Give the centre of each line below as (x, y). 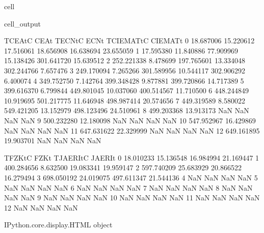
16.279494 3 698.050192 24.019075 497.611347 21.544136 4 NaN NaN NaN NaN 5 (131, 177)
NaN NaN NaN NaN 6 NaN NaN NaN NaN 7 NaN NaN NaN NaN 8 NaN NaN (128, 187)
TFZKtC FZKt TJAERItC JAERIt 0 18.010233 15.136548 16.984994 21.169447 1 (132, 157)
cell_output (22, 23)
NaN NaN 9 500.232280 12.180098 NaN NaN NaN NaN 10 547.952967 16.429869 (130, 120)
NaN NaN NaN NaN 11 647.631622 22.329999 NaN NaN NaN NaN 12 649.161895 (132, 130)
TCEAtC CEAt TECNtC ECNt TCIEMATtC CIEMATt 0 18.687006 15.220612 (129, 41)
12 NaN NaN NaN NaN (41, 207)
